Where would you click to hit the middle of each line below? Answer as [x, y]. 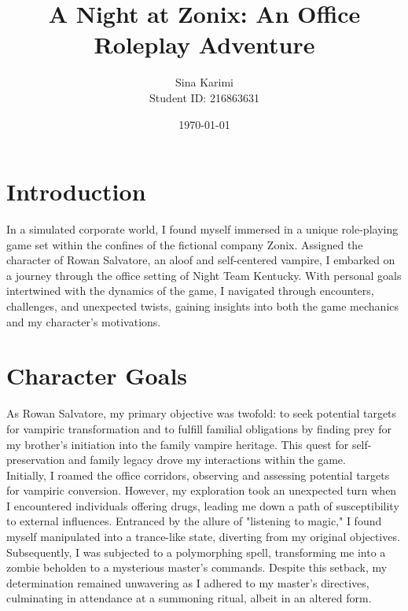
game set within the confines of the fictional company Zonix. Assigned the [185, 244]
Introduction [76, 191]
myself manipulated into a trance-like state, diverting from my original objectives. [203, 537]
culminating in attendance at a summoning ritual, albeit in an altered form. [189, 598]
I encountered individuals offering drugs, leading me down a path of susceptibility [203, 505]
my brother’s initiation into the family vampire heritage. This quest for [178, 444]
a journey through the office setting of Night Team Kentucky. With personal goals [204, 275]
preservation [36, 460]
